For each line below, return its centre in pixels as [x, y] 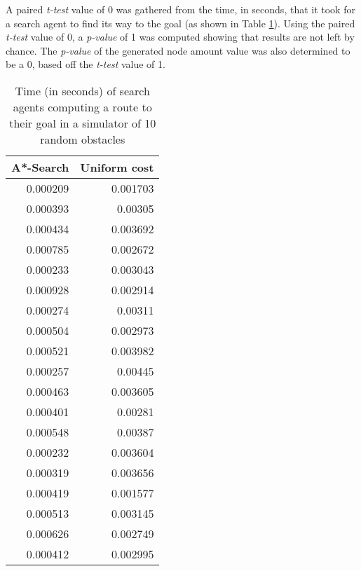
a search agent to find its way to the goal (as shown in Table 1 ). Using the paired [180, 23]
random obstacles [83, 139]
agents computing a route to [82, 106]
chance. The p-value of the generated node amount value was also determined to [178, 50]
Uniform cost [117, 167]
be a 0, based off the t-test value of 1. [86, 64]
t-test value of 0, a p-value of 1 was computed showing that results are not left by [180, 37]
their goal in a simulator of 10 [83, 123]
